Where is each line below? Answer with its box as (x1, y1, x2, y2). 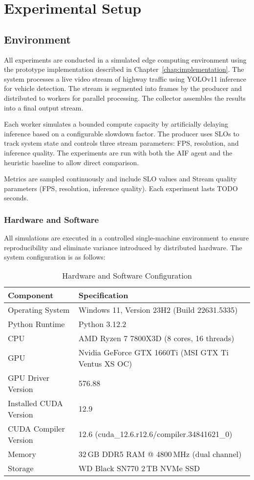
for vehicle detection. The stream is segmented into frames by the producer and (4, 83, 242, 93)
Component (8, 289, 54, 301)
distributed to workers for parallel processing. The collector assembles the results (4, 92, 246, 103)
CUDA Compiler (8, 422, 65, 434)
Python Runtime (8, 318, 65, 329)
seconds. (4, 193, 28, 203)
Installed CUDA (8, 397, 63, 409)
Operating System (8, 304, 70, 315)
